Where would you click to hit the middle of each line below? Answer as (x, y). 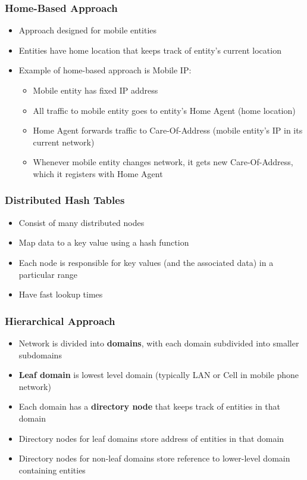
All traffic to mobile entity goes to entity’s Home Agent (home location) (164, 110)
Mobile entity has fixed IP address (95, 90)
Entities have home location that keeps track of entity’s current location (150, 50)
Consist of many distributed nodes (82, 222)
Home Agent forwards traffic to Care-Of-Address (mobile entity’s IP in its (168, 130)
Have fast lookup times (61, 294)
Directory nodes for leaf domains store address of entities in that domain (151, 438)
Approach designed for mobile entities (88, 30)
